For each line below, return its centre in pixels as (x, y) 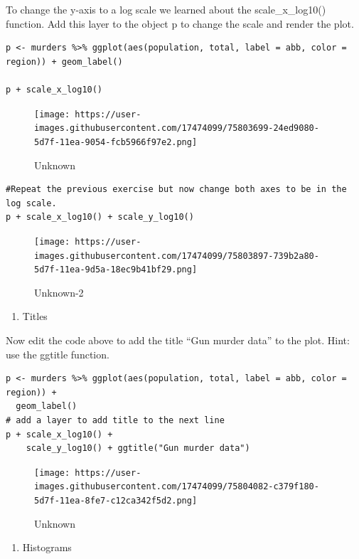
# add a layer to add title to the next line (115, 421)
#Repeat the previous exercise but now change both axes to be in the (176, 190)
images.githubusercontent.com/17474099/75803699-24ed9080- (177, 128)
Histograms (47, 547)
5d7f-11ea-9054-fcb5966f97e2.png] (116, 142)
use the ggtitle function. (58, 354)
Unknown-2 (59, 292)
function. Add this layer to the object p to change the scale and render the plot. (180, 23)
